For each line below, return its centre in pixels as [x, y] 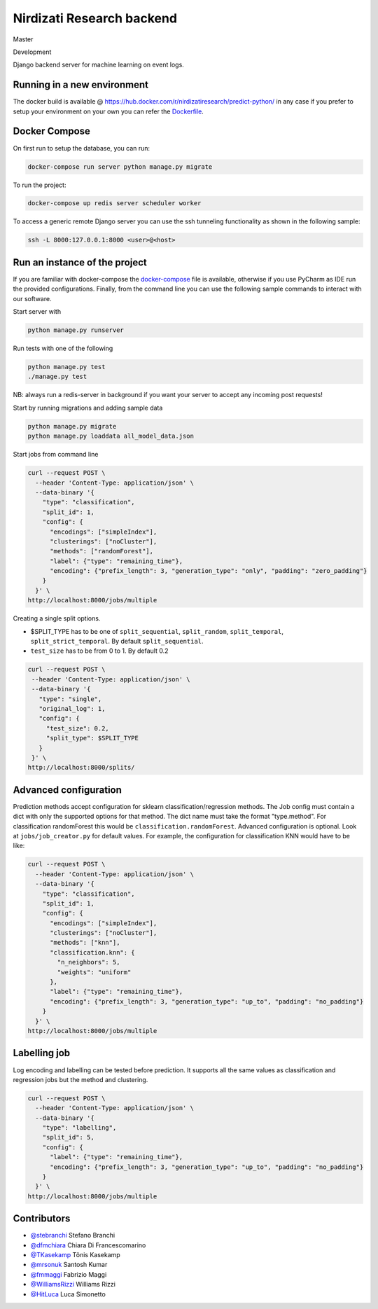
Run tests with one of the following [63, 348]
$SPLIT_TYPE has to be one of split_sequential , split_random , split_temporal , [157, 631]
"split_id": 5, [68, 1137]
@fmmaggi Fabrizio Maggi [69, 1274]
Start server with [37, 312]
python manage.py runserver [76, 330]
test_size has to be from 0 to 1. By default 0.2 [99, 651]
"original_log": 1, [72, 708]
